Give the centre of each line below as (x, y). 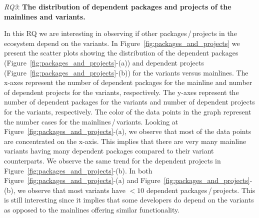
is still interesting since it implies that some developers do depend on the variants (129, 200)
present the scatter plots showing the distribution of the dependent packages (121, 53)
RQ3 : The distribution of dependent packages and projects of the (118, 6)
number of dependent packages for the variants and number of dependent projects (129, 102)
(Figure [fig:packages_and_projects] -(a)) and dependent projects (104, 62)
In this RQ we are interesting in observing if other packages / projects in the (120, 33)
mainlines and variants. (45, 16)
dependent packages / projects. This (201, 190)
